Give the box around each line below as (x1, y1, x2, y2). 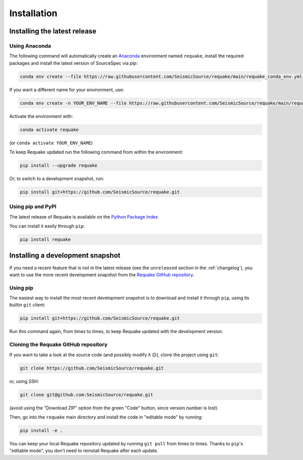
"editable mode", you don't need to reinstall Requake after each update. (9, 448, 159, 454)
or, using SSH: (9, 378, 39, 384)
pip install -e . (20, 428, 63, 433)
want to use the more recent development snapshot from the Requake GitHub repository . (9, 271, 194, 278)
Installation (9, 8, 58, 19)
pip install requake (20, 237, 71, 242)
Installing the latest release (9, 27, 97, 35)
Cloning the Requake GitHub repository (9, 341, 108, 348)
